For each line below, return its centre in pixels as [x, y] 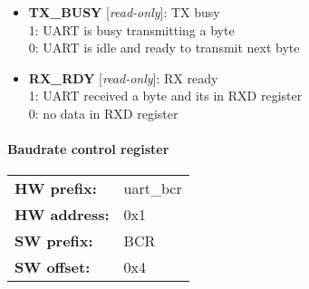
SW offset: [53, 267]
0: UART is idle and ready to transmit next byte [164, 48]
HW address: [62, 215]
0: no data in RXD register [103, 113]
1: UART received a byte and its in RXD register [165, 96]
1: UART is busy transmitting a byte [131, 29]
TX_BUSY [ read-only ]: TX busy [124, 12]
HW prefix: [56, 188]
